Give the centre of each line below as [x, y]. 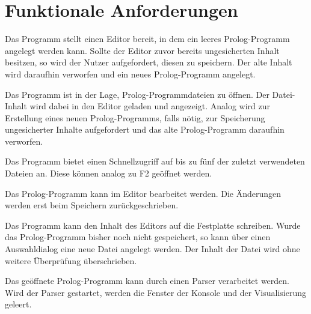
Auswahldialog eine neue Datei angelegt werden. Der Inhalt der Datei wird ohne [152, 249]
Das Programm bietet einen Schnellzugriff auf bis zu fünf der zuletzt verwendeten [155, 161]
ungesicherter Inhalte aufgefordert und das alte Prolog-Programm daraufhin [145, 129]
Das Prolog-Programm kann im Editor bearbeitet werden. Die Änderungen [143, 193]
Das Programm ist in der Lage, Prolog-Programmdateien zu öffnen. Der [137, 94]
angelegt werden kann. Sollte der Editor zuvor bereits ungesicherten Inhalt [142, 50]
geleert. [18, 304]
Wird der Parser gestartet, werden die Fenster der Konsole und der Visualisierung [155, 292]
